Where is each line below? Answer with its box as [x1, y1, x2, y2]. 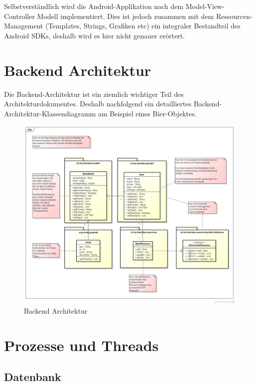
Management [4, 20, 43, 31]
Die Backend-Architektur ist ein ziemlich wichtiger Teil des [4, 88, 184, 99]
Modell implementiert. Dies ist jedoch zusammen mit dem [37, 10, 214, 21]
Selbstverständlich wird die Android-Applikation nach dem [4, 1, 184, 11]
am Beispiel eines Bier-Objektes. [98, 108, 197, 118]
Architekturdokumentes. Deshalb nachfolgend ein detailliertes [4, 98, 192, 109]
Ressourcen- [216, 10, 253, 21]
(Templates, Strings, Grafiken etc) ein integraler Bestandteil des [45, 20, 241, 31]
